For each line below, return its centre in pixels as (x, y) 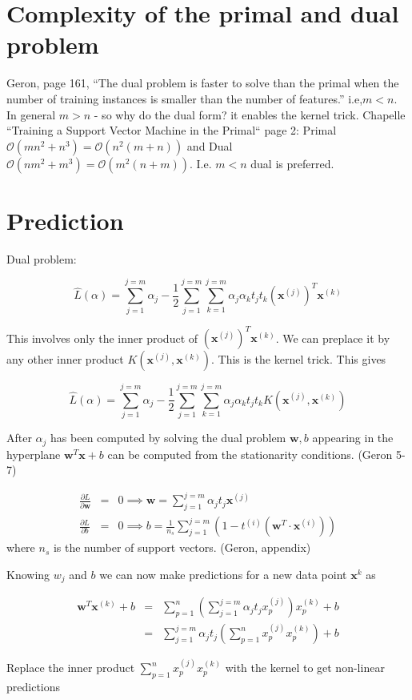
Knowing (28, 574)
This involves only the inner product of (102, 338)
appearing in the (353, 438)
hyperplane (34, 454)
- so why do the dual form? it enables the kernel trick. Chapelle (250, 114)
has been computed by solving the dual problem (168, 438)
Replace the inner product (71, 668)
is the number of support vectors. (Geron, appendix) (182, 547)
